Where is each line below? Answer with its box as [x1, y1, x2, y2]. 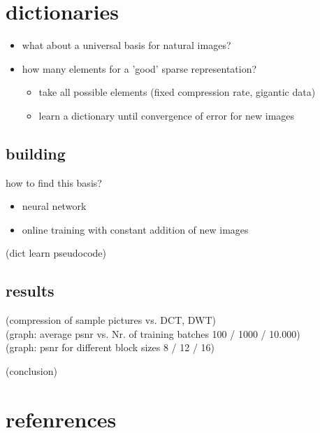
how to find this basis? [6, 175, 102, 190]
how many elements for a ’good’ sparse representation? [22, 61, 257, 76]
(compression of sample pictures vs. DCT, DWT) [6, 313, 217, 327]
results [6, 280, 54, 301]
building [6, 142, 66, 164]
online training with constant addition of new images [22, 222, 249, 236]
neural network [22, 199, 87, 213]
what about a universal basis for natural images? [22, 38, 231, 52]
